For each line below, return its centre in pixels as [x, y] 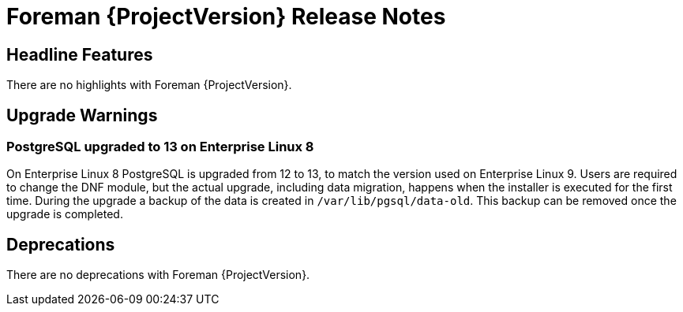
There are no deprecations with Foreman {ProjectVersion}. [158, 275]
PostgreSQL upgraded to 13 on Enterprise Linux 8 [160, 147]
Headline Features [80, 54]
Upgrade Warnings [82, 115]
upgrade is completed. [65, 214]
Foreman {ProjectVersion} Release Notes [226, 17]
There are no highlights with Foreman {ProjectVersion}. [149, 85]
